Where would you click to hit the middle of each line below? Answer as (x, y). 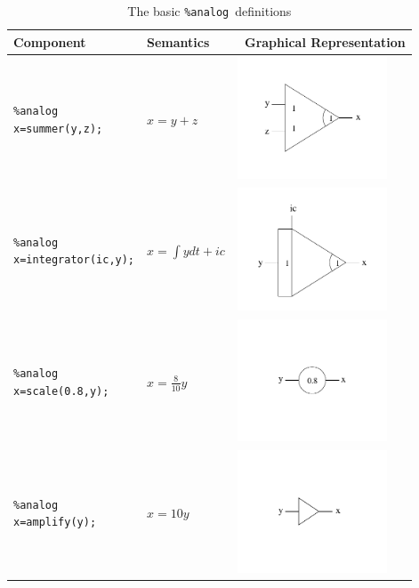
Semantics (178, 41)
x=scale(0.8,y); (61, 391)
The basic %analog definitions (209, 11)
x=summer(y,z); (58, 129)
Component (50, 41)
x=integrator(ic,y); (74, 260)
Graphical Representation (325, 41)
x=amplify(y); (55, 523)
